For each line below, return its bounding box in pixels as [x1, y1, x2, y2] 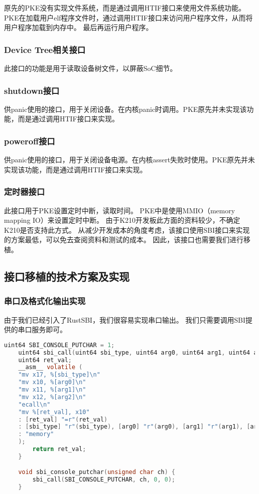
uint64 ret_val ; [18, 356, 72, 364]
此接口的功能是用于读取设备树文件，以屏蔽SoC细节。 [4, 63, 177, 73]
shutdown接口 [4, 84, 60, 96]
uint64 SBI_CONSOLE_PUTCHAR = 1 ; [4, 341, 115, 349]
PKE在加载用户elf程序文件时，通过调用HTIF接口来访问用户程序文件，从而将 [4, 12, 253, 22]
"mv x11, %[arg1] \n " [18, 386, 86, 394]
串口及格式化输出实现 [4, 295, 86, 307]
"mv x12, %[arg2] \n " [18, 393, 86, 401]
